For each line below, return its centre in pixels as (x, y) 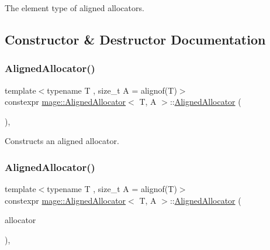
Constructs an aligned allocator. (62, 141)
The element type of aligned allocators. (75, 8)
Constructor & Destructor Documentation (135, 39)
